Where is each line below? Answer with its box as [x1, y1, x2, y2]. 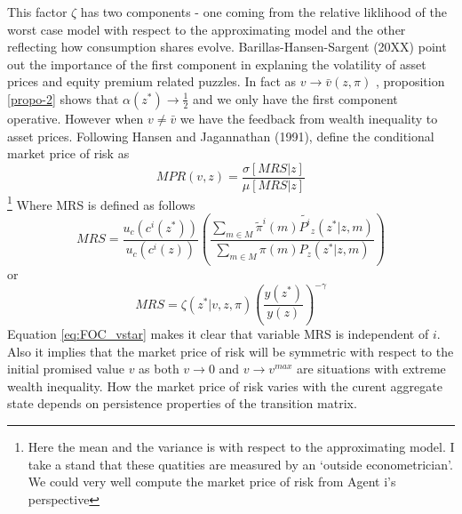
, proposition [375, 72, 445, 91]
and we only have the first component [193, 89, 398, 108]
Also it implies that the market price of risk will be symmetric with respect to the [7, 341, 454, 360]
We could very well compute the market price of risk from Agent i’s [28, 472, 396, 491]
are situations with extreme [296, 359, 446, 378]
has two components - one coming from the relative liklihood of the [80, 3, 447, 20]
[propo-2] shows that [7, 89, 119, 108]
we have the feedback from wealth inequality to [179, 108, 438, 127]
